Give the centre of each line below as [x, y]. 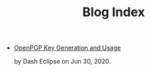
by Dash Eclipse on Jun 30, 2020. [62, 62]
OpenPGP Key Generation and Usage [67, 48]
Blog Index [114, 12]
